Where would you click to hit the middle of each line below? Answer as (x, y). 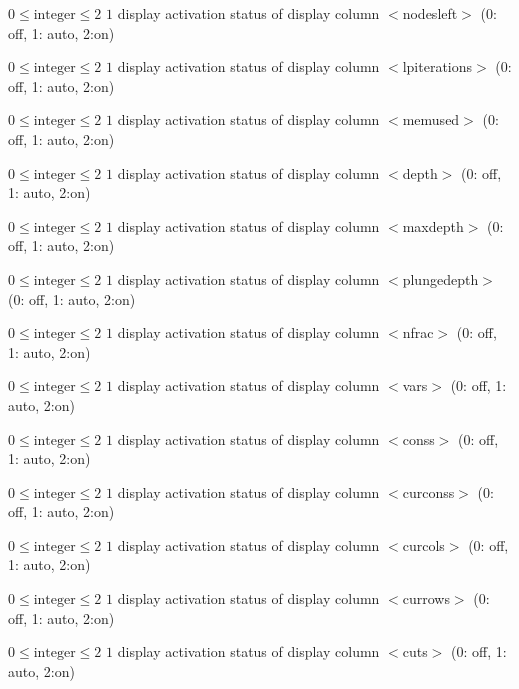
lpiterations (437, 66)
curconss (428, 491)
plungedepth (440, 278)
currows (426, 598)
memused (431, 119)
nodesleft (430, 13)
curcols (423, 544)
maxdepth (433, 225)
